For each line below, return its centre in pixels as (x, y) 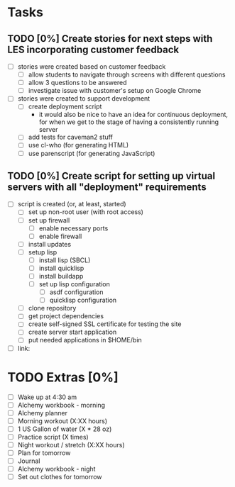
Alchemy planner (42, 413)
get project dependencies (66, 316)
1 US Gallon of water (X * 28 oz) (65, 429)
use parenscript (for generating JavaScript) (92, 153)
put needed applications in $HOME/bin (85, 340)
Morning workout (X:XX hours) (62, 421)
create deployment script (65, 106)
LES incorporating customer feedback (93, 49)
